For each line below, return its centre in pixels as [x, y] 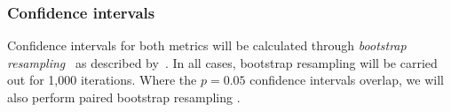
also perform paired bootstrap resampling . [124, 97]
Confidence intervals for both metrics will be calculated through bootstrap [207, 45]
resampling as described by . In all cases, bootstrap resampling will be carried [222, 62]
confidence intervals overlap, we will [347, 80]
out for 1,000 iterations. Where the [102, 80]
